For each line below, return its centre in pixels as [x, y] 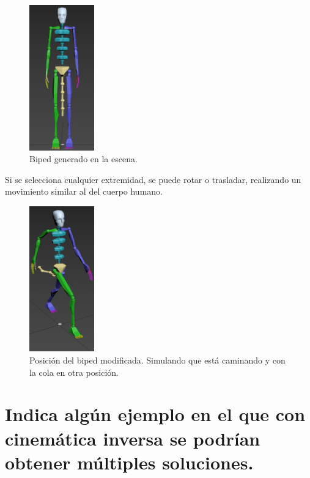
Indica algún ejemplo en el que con [155, 414]
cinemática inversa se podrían [133, 438]
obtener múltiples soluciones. [129, 462]
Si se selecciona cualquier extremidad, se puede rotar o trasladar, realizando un [153, 179]
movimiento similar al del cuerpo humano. [84, 191]
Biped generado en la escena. [83, 159]
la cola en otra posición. [74, 372]
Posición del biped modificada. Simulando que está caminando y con [157, 360]
